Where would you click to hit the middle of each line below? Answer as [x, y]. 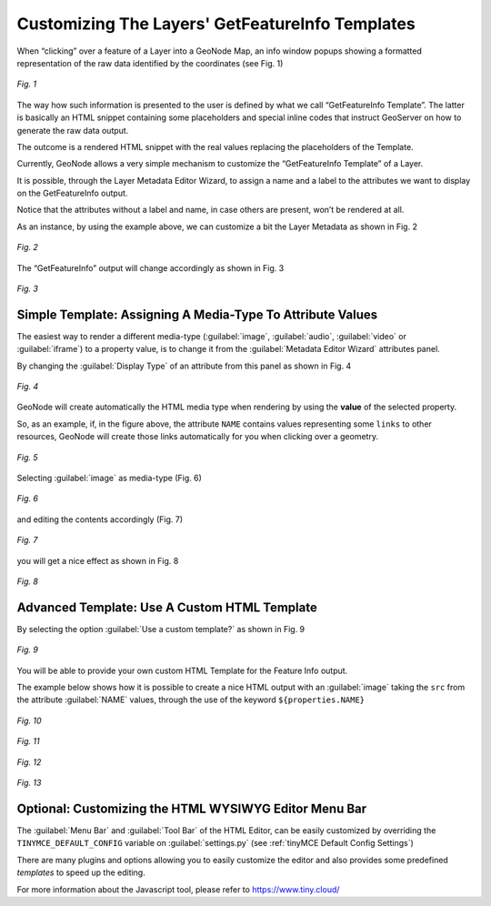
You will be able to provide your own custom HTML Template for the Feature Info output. [182, 670]
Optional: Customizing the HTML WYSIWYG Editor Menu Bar [192, 808]
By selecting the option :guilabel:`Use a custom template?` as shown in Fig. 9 [161, 629]
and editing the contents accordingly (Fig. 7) [100, 519]
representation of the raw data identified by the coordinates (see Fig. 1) [150, 63]
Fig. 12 [29, 762]
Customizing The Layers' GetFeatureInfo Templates [216, 24]
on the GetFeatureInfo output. [72, 193]
